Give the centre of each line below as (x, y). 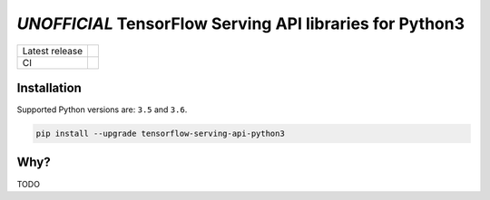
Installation (49, 87)
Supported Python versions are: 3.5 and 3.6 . (102, 110)
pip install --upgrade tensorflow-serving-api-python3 (160, 134)
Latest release (53, 51)
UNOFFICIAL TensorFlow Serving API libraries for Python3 (241, 24)
